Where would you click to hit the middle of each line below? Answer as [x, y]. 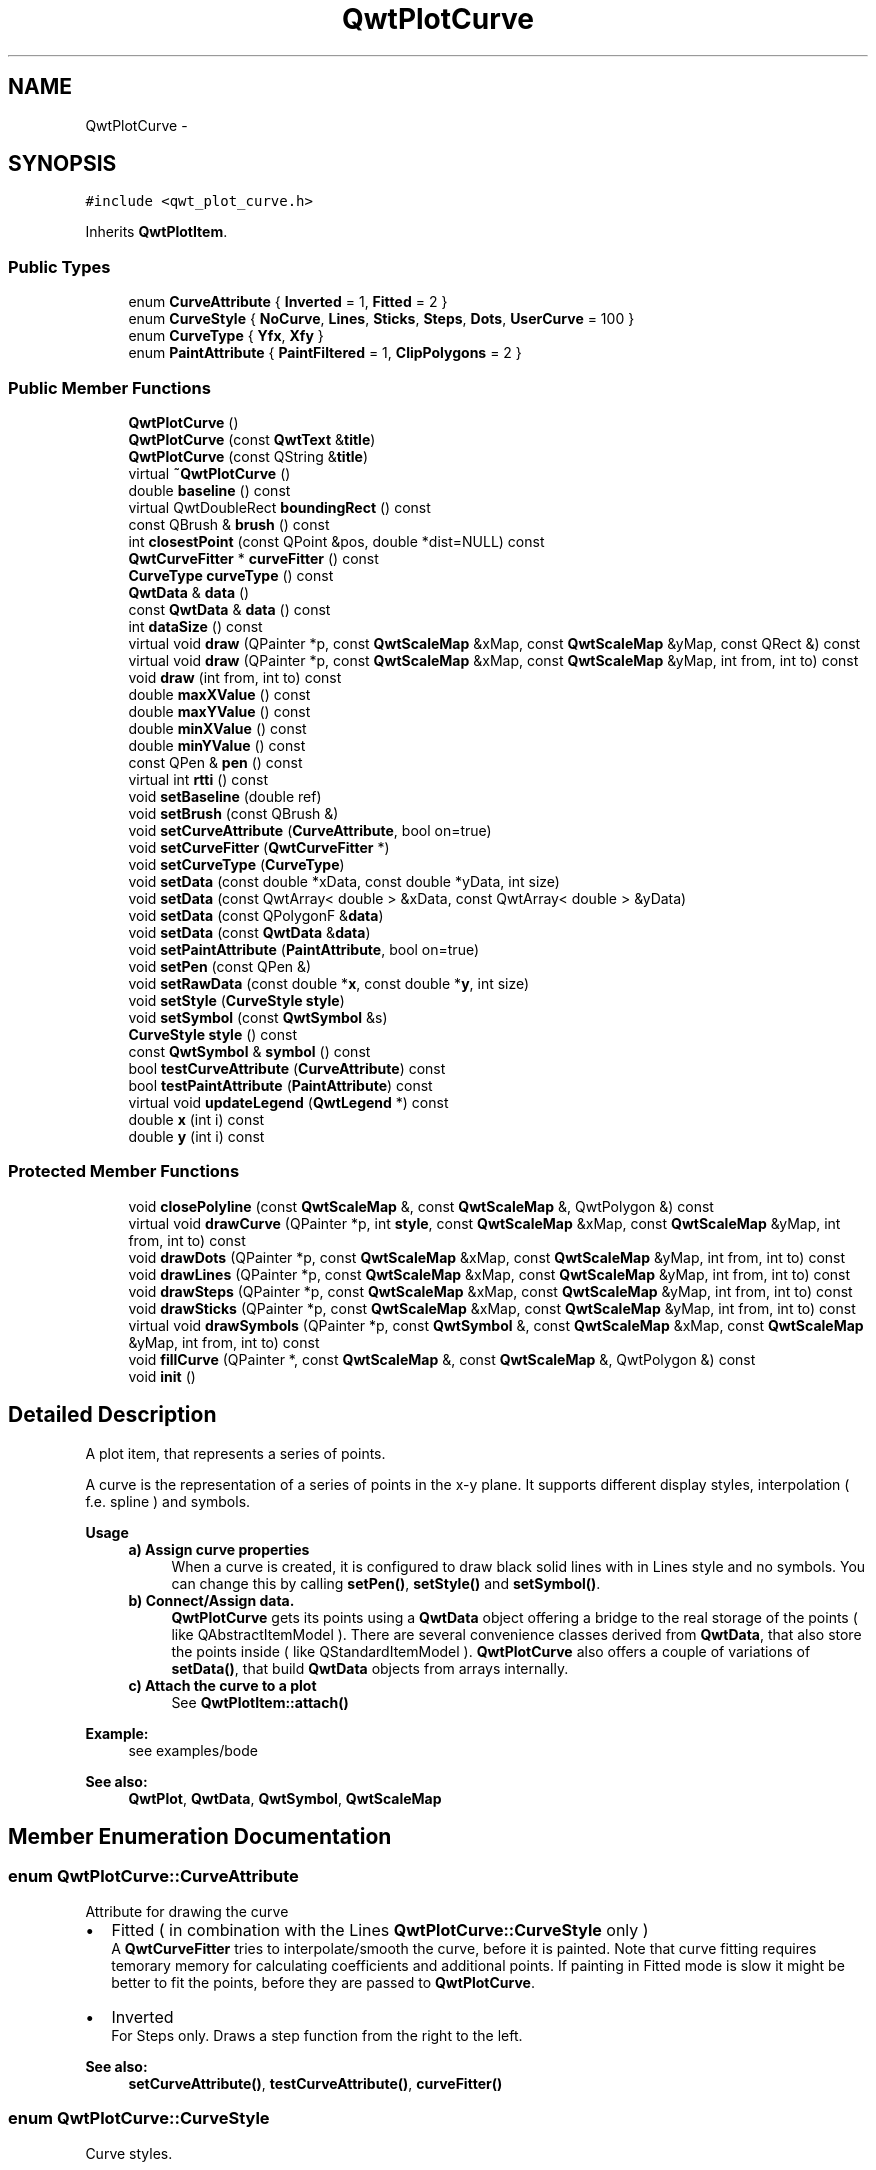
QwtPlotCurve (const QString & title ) [248, 456]
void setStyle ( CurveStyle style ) [236, 1000]
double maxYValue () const [219, 711]
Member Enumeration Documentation [200, 1836]
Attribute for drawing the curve [187, 1911]
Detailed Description [112, 1415]
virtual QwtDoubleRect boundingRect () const [279, 507]
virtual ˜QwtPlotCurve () [209, 473]
